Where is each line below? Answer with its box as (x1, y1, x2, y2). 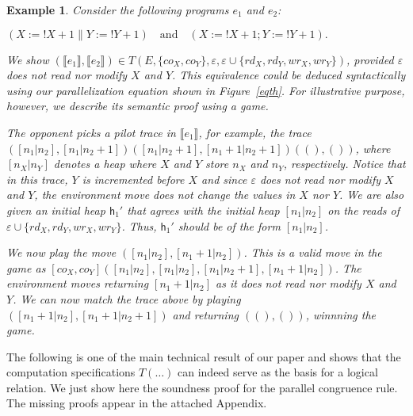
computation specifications (6, 364, 136, 380)
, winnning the (305, 306, 376, 322)
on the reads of (327, 201, 400, 218)
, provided (346, 51, 394, 67)
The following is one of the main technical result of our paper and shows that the (6, 348, 401, 364)
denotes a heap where (53, 155, 157, 172)
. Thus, (121, 217, 157, 234)
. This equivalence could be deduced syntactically (172, 67, 406, 83)
